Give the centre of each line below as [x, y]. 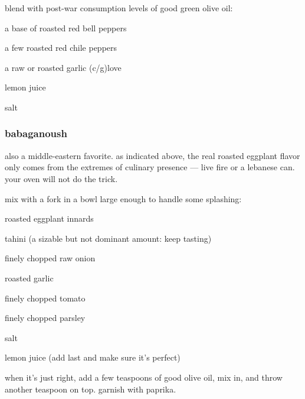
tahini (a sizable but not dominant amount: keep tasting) [108, 238]
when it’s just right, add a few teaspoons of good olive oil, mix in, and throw [144, 377]
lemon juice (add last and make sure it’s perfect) [93, 357]
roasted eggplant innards [49, 218]
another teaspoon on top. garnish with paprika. [91, 389]
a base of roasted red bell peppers [66, 27]
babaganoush [36, 133]
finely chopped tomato [45, 298]
